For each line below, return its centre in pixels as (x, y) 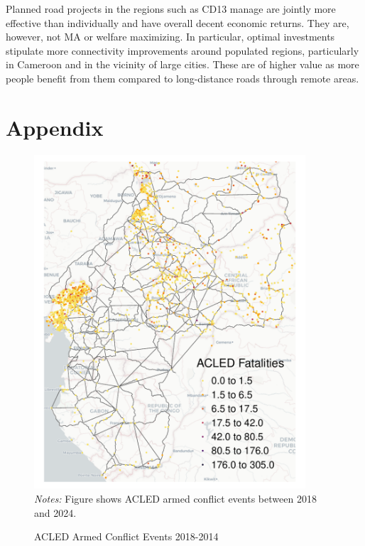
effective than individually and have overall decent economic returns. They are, (178, 22)
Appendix (55, 127)
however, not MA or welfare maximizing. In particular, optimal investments (170, 37)
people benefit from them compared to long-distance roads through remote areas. (182, 78)
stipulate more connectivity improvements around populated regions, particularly (182, 50)
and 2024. (55, 512)
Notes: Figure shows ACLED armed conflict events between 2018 (175, 498)
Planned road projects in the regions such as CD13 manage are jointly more (171, 9)
